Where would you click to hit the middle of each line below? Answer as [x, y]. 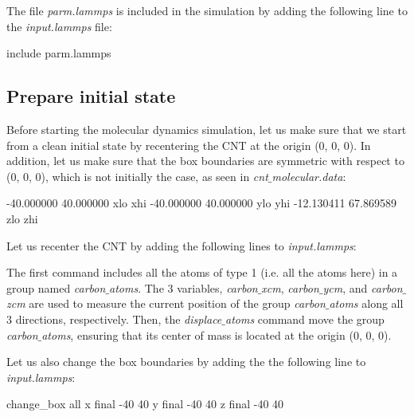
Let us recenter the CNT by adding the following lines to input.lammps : [182, 245]
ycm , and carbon [363, 287]
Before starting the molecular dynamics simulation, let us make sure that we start [207, 129]
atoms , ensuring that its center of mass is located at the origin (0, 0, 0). [217, 334]
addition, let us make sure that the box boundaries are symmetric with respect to [205, 161]
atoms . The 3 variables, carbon [184, 287]
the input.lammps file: [59, 26]
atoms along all [366, 303]
